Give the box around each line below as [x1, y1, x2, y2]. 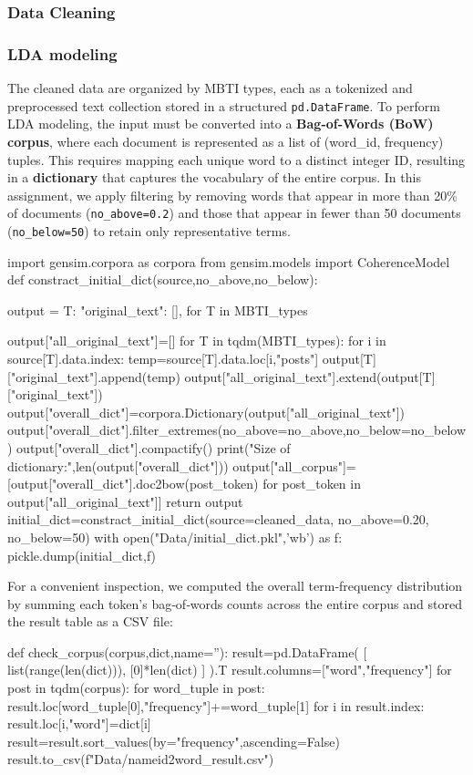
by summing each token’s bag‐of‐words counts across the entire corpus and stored [7, 594, 462, 613]
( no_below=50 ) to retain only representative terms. [7, 221, 291, 240]
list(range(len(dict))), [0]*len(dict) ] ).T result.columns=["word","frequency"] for [7, 660, 452, 679]
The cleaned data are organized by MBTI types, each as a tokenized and [7, 78, 413, 98]
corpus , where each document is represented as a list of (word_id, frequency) [7, 131, 444, 150]
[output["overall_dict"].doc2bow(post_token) [7, 474, 259, 493]
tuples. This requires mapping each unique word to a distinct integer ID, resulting [7, 150, 466, 169]
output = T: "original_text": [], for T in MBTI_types [7, 300, 308, 319]
